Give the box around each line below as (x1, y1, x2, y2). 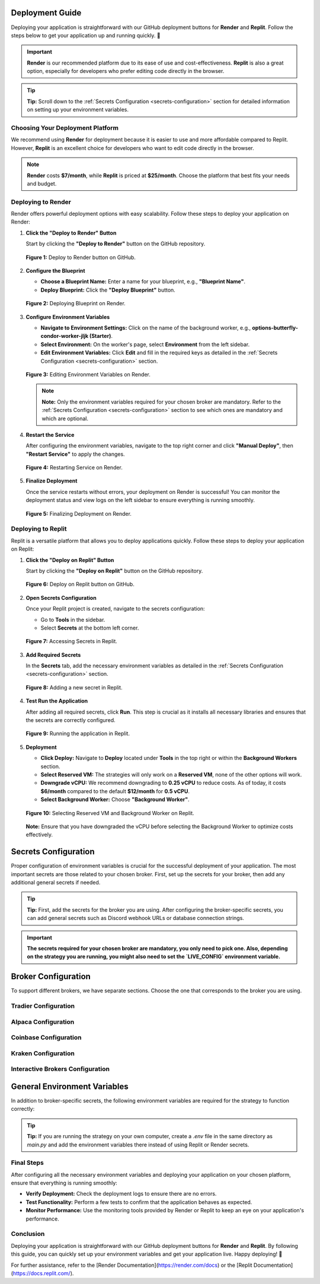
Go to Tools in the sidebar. (40, 616, 105, 623)
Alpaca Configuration (11, 1017, 75, 1026)
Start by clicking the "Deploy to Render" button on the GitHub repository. (25, 240, 206, 247)
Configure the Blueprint (25, 267, 85, 274)
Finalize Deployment (25, 477, 78, 484)
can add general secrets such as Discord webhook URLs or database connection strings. (27, 915, 244, 922)
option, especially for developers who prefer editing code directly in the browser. (27, 68, 225, 75)
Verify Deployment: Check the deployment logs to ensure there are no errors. (25, 1190, 217, 1197)
